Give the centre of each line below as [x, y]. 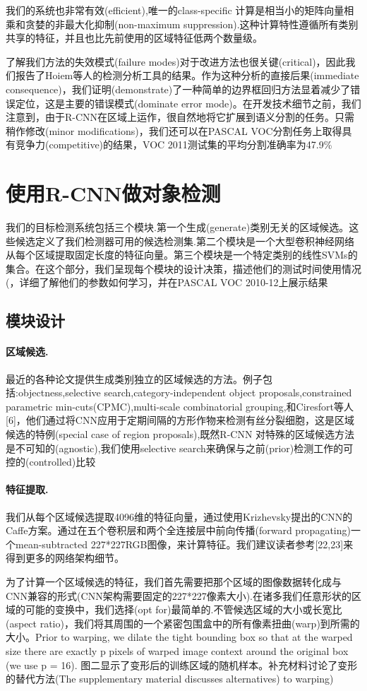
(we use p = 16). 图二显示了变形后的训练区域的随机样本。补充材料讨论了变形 [182, 665]
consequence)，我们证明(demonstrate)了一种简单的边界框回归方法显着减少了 [178, 89]
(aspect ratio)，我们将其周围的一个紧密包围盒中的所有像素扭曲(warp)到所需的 [183, 623]
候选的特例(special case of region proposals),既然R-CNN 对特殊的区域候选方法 [180, 433]
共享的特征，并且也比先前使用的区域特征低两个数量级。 [134, 38]
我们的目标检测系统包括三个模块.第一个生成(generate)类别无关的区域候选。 [178, 227]
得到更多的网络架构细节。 [65, 558]
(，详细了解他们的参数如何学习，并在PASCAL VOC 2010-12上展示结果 [167, 282]
